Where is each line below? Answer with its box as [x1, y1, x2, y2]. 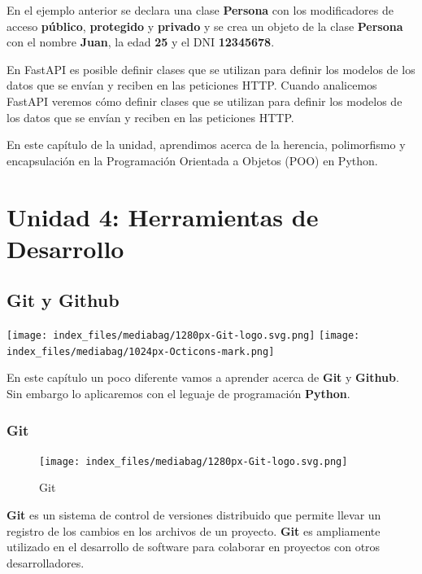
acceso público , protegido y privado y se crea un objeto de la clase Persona [7, 17, 403, 34]
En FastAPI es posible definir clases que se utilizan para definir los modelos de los [7, 60, 415, 77]
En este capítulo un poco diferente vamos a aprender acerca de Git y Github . [7, 369, 399, 386]
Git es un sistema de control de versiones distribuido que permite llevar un [7, 506, 381, 524]
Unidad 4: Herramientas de [7, 199, 319, 233]
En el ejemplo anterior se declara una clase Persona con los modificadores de [7, 2, 394, 18]
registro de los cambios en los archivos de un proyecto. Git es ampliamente [7, 522, 381, 539]
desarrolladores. [7, 554, 85, 571]
